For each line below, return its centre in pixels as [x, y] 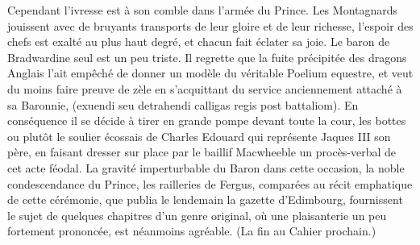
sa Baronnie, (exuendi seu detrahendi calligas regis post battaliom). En [183, 104]
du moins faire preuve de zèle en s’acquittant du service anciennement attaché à [205, 88]
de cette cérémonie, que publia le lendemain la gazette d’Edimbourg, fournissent [205, 199]
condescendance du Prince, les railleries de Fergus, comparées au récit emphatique [210, 183]
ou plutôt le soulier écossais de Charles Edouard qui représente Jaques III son [199, 136]
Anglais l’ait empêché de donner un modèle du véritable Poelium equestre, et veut [210, 73]
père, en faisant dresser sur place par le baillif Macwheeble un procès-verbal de [202, 152]
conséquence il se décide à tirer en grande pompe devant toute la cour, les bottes [207, 120]
